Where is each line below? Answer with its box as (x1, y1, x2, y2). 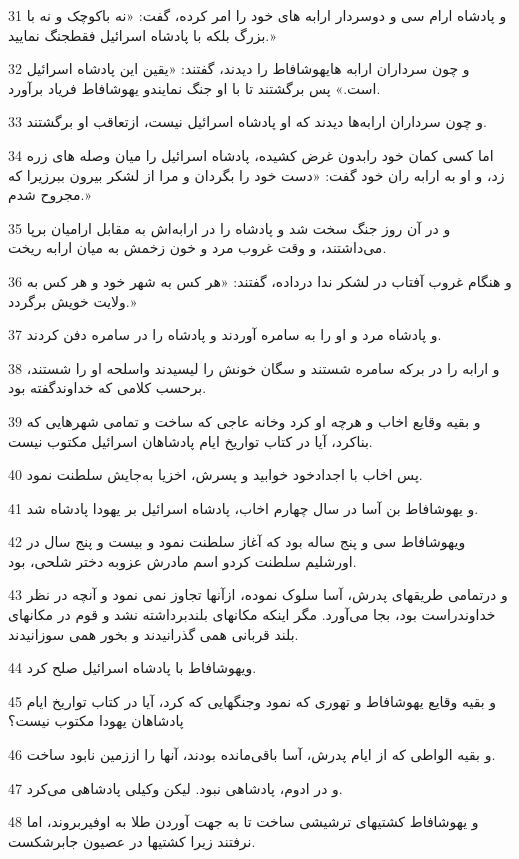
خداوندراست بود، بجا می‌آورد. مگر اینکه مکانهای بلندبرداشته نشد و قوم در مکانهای (8, 604, 496, 625)
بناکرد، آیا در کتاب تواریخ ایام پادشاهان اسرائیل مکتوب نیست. (8, 430, 373, 451)
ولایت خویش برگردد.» (8, 290, 137, 311)
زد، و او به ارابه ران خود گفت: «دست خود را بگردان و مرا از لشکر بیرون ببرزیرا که (8, 164, 505, 185)
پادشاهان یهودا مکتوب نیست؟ (8, 710, 184, 731)
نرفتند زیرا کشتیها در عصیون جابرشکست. (8, 830, 256, 851)
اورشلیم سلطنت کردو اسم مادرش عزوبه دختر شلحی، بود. (8, 550, 357, 571)
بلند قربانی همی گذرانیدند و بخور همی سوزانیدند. (8, 623, 299, 644)
